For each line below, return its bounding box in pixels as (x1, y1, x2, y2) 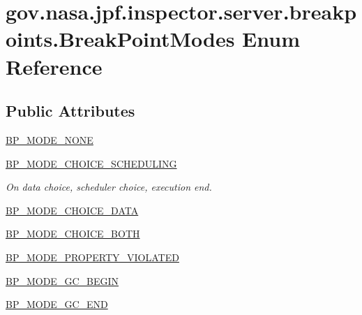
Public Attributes (6, 100, 135, 122)
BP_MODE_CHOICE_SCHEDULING (6, 156, 177, 170)
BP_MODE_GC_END (6, 297, 108, 312)
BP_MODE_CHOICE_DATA (6, 203, 139, 217)
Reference (6, 52, 103, 80)
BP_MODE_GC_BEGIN (6, 273, 119, 288)
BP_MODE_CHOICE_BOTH (6, 226, 140, 241)
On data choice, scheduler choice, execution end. (6, 180, 212, 194)
